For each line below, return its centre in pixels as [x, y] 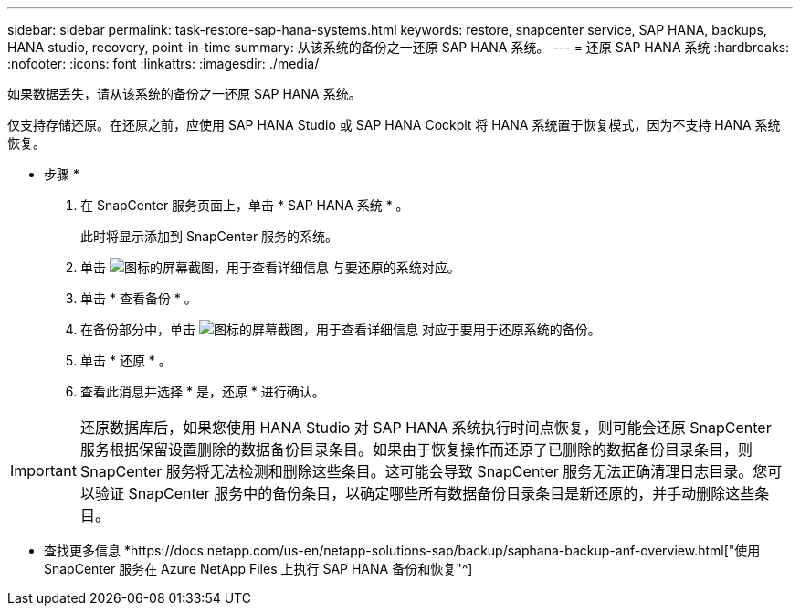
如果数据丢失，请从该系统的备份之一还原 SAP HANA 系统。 [184, 94]
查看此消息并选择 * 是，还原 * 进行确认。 [203, 391]
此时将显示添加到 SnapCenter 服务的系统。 [210, 236]
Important [43, 470]
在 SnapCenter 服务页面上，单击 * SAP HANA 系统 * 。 [245, 205]
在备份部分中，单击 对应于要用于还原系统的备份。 [341, 329]
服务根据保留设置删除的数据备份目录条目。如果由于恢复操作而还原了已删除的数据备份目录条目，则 [416, 449]
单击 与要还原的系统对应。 [270, 267]
